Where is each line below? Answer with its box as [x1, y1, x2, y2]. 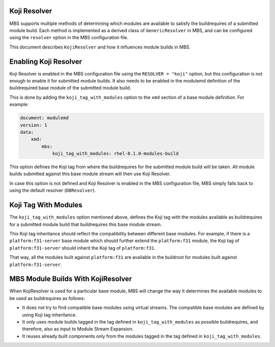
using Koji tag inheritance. [22, 311, 77, 318]
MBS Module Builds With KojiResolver [9, 275, 132, 283]
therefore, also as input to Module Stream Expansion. [22, 326, 134, 332]
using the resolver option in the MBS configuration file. [9, 35, 128, 41]
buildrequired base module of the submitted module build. [9, 85, 131, 91]
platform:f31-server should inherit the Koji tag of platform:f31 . [9, 245, 156, 251]
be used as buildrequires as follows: [9, 295, 85, 301]
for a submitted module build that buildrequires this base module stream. [9, 221, 162, 227]
